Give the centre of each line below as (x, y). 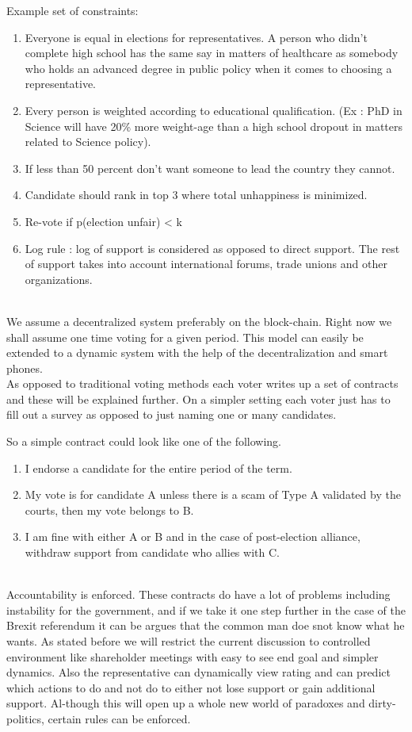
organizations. (59, 279)
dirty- (382, 703)
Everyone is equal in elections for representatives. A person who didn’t (196, 37)
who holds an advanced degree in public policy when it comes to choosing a (208, 68)
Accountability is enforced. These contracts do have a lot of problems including (198, 594)
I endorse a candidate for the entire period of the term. (158, 468)
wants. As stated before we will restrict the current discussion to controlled (189, 641)
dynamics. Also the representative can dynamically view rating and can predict (198, 672)
